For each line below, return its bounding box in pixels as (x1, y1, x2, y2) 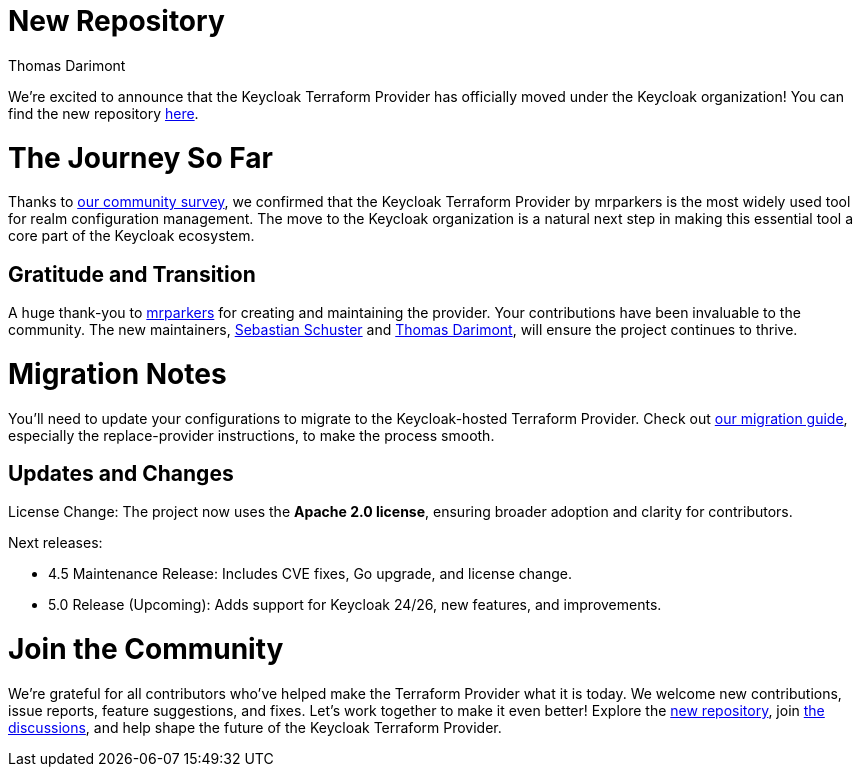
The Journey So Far (8, 140, 273, 175)
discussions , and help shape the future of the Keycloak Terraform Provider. (8, 718, 502, 736)
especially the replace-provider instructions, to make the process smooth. (8, 426, 495, 444)
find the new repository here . (8, 104, 199, 122)
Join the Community (8, 632, 284, 667)
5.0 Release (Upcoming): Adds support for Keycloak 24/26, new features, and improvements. (48, 596, 662, 614)
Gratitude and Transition (8, 261, 256, 287)
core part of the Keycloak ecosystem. (8, 227, 255, 245)
